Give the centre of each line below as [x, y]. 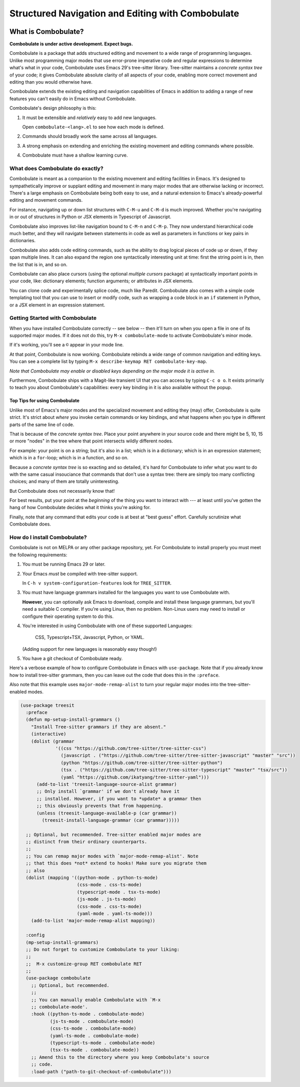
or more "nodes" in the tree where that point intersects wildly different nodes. [91, 441]
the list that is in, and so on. [38, 264]
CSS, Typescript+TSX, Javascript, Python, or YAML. [90, 637]
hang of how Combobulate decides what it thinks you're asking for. [80, 508]
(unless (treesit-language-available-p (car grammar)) [107, 813]
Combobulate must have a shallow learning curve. [75, 155]
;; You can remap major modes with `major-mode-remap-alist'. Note [112, 856]
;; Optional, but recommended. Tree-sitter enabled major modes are [114, 834]
